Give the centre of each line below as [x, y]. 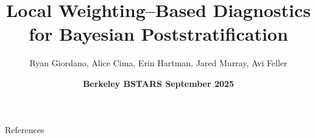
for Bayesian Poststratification [158, 34]
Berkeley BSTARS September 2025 [158, 83]
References [25, 129]
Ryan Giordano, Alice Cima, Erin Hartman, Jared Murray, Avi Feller [158, 63]
